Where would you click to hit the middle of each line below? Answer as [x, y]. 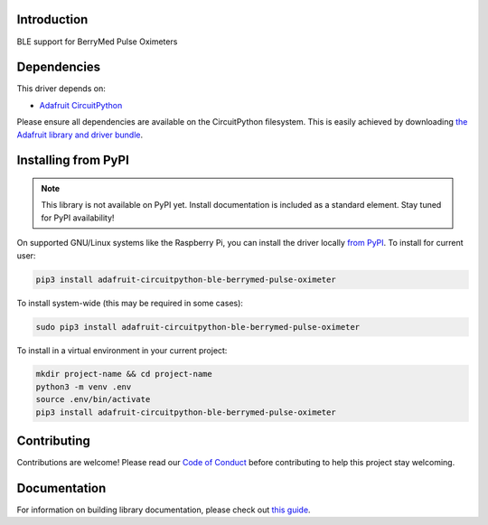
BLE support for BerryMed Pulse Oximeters [97, 42]
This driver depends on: [61, 89]
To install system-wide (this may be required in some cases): [130, 303]
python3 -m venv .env [84, 387]
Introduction [52, 19]
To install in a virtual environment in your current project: [122, 350]
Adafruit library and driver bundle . [80, 135]
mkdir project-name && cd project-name [124, 374]
